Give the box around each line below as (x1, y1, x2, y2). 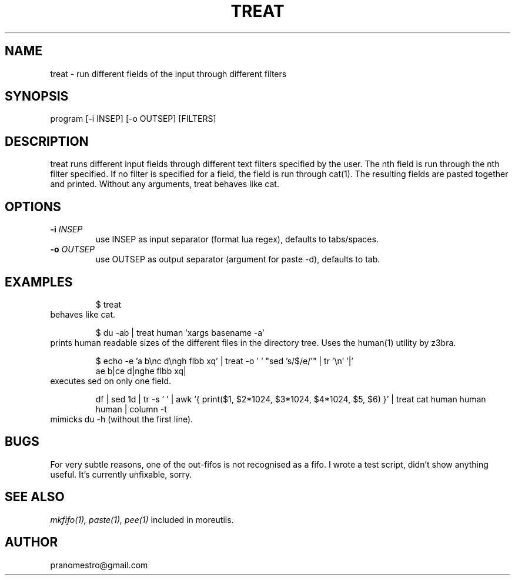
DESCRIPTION (5, 134, 89, 149)
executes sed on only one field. (50, 375, 172, 386)
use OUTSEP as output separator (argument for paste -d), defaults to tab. (95, 254, 380, 265)
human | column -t (95, 404, 167, 414)
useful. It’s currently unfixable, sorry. (50, 469, 192, 479)
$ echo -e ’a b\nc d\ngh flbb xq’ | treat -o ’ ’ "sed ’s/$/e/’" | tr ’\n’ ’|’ (95, 355, 354, 366)
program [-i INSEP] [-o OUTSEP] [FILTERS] (50, 114, 216, 124)
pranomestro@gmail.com (50, 559, 148, 570)
